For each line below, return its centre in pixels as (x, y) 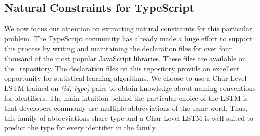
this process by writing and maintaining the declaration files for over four (118, 48)
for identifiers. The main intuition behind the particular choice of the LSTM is (126, 98)
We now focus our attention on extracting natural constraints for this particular (128, 29)
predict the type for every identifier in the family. (81, 128)
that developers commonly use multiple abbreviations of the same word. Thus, (126, 107)
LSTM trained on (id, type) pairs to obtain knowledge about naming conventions (130, 88)
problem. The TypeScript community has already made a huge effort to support (128, 38)
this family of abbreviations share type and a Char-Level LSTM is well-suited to (129, 118)
